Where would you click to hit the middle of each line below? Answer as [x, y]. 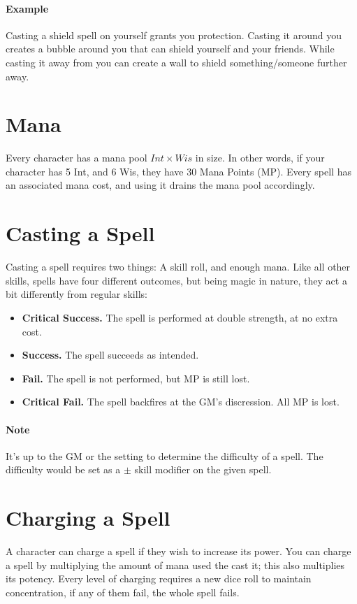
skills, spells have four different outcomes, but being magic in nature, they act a [176, 280]
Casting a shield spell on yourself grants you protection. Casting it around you [174, 35]
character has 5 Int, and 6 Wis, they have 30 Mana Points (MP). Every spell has [178, 171]
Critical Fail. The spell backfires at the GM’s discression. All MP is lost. [181, 402]
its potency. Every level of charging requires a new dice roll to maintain [159, 578]
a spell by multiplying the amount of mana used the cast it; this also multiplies [175, 565]
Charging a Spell [88, 518]
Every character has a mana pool [76, 158]
